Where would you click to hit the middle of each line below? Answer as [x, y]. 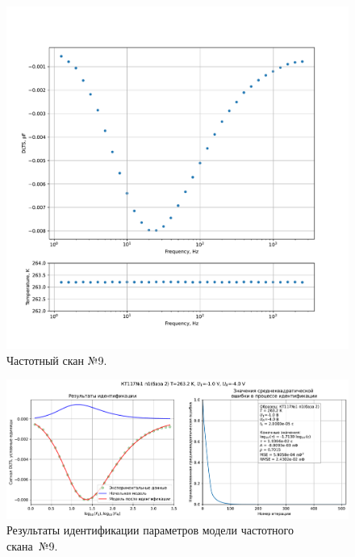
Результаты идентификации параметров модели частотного [150, 530]
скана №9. [32, 545]
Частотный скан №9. [57, 360]
